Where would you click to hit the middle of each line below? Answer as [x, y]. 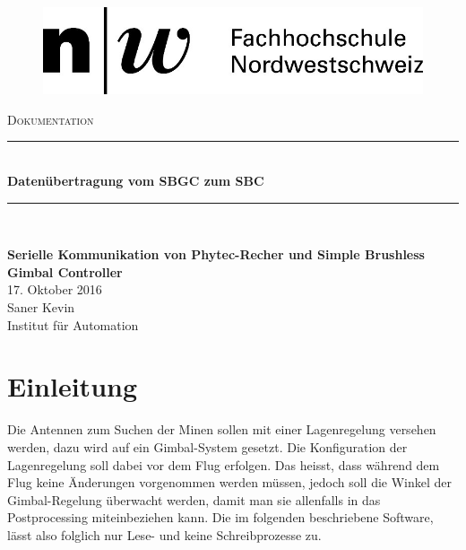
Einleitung [73, 386]
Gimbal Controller [65, 271]
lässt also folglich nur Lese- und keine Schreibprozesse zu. [164, 534]
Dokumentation [51, 119]
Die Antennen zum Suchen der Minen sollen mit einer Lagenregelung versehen [222, 429]
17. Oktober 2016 [55, 289]
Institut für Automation [73, 324]
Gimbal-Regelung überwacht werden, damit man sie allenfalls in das [194, 499]
